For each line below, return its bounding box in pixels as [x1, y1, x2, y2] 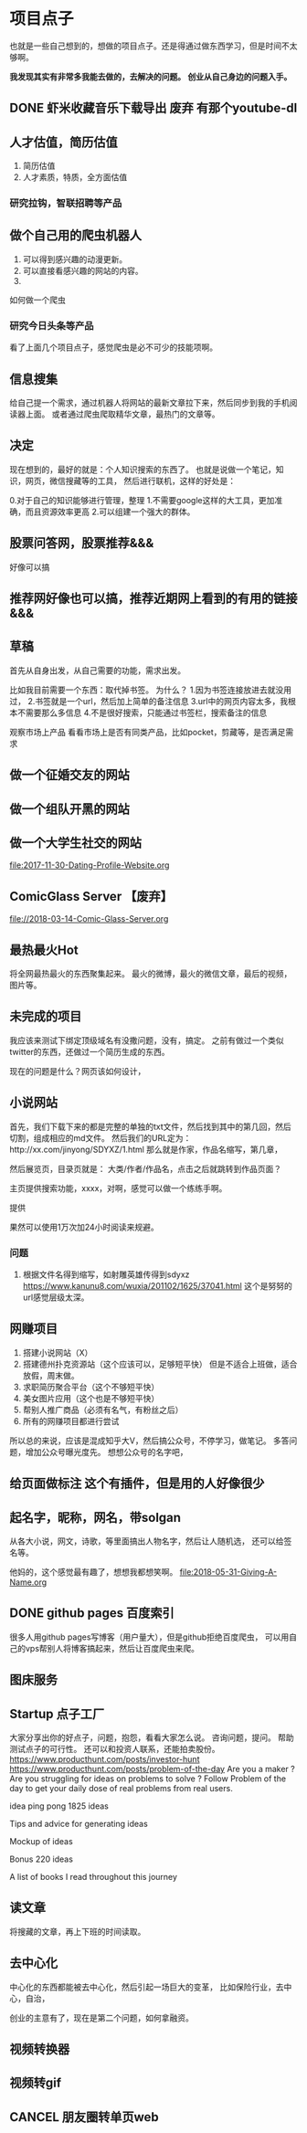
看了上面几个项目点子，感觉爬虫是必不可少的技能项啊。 [9, 342, 217, 353]
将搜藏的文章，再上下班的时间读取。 [9, 1926, 146, 1937]
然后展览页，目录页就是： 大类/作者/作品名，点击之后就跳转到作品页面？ [9, 1163, 282, 1174]
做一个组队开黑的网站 [9, 801, 130, 817]
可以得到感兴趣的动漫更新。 [22, 253, 128, 265]
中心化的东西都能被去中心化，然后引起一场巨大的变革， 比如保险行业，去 [9, 1981, 284, 1992]
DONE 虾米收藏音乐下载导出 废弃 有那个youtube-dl [9, 100, 298, 116]
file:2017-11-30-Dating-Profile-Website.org [9, 860, 170, 871]
